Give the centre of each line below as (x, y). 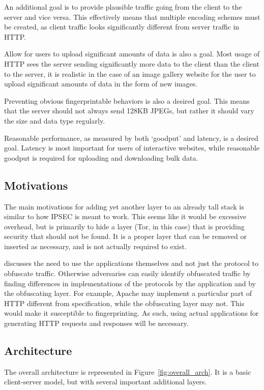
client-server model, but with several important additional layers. (106, 382)
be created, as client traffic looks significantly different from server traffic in (122, 27)
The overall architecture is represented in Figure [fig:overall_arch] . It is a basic (128, 371)
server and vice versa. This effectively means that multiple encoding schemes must (132, 17)
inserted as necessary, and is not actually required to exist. (95, 246)
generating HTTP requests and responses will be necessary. (96, 323)
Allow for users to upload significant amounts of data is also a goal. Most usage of (132, 54)
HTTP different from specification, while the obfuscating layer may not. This (124, 303)
